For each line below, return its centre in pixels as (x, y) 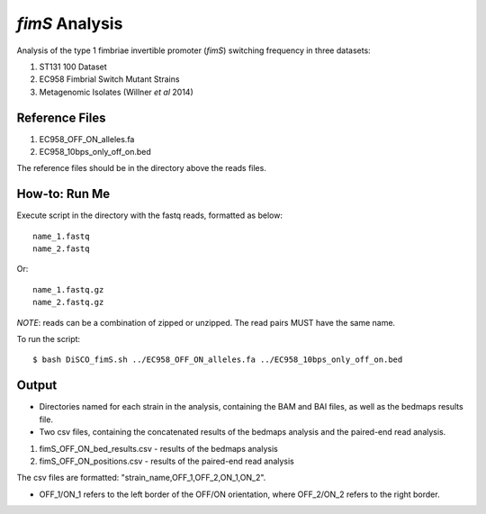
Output (37, 386)
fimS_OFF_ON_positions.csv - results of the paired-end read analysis (166, 461)
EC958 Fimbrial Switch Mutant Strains (109, 79)
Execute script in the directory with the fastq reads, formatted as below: (150, 215)
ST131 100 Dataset (73, 67)
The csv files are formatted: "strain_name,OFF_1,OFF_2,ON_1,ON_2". (141, 478)
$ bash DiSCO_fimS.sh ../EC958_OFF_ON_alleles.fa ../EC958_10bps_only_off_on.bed (218, 360)
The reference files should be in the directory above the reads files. (142, 168)
